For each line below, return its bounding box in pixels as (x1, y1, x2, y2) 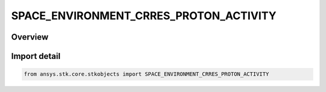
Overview (11, 32, 49, 42)
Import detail (11, 51, 60, 61)
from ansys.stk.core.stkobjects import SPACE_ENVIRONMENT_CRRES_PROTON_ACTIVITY (24, 71, 269, 78)
